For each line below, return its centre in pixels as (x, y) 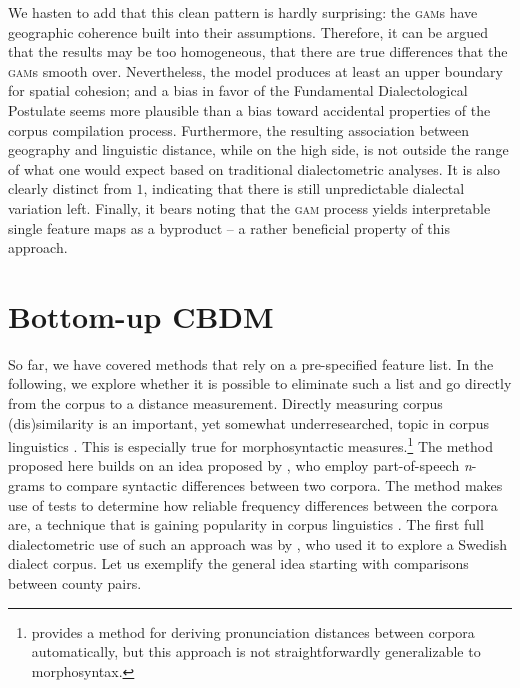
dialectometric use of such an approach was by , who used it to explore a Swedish (258, 543)
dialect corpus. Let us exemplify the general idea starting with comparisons (238, 563)
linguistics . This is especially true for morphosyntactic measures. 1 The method (250, 444)
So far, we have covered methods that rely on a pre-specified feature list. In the (251, 363)
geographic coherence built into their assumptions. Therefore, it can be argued (248, 31)
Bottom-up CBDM (141, 315)
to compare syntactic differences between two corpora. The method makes (276, 485)
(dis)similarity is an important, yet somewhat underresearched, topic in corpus (248, 422)
